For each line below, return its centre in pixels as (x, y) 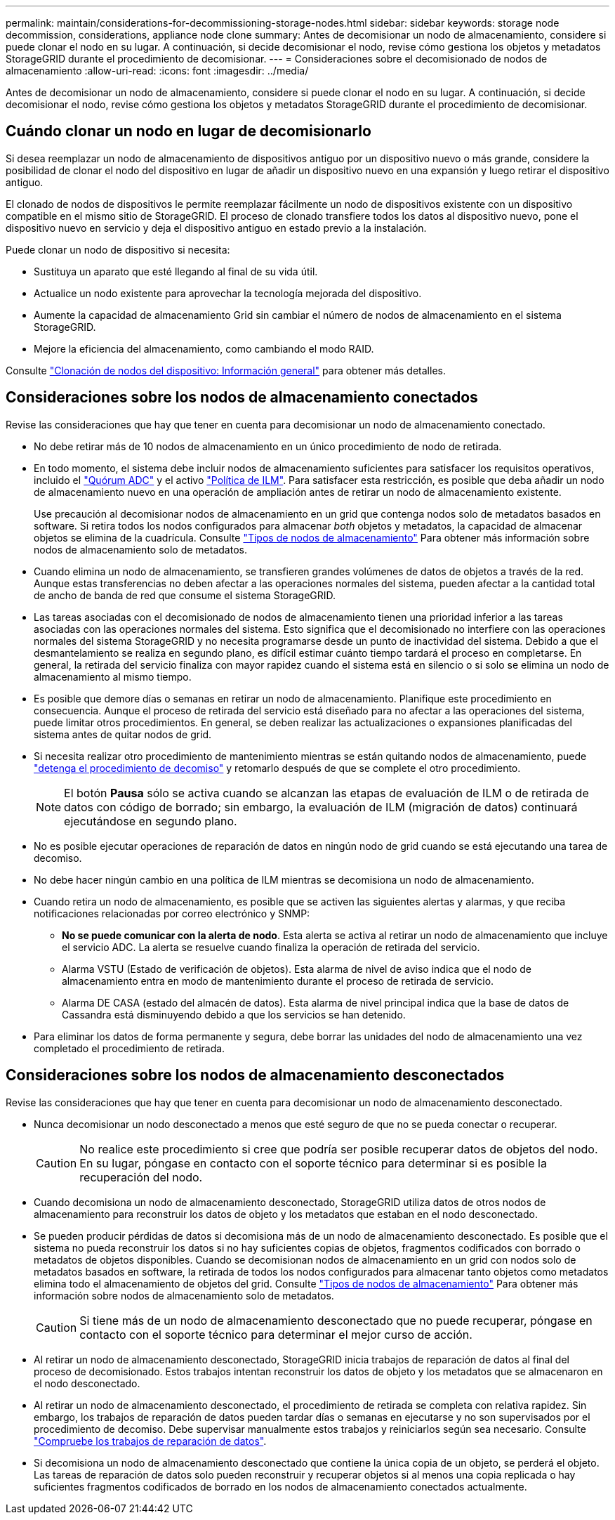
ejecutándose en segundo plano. (151, 821)
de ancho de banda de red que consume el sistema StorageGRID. (185, 595)
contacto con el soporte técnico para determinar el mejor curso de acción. (276, 1334)
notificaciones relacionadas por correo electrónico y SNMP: (172, 913)
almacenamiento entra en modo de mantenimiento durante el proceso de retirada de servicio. (278, 981)
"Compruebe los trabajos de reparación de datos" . (150, 1441)
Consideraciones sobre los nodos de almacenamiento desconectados (255, 1075)
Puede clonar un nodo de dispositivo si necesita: (118, 249)
